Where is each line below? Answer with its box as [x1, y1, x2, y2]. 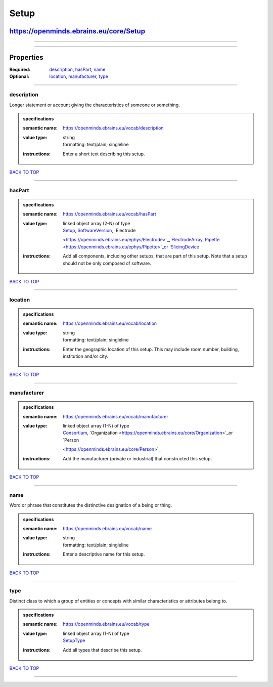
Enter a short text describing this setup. [63, 151, 145, 157]
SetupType [63, 637, 85, 643]
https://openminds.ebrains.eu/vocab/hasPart [63, 211, 156, 217]
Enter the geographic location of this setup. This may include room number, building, [63, 346, 240, 352]
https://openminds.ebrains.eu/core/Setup [9, 27, 146, 35]
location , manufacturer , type [49, 73, 108, 79]
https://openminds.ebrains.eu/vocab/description [63, 125, 164, 131]
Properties [9, 53, 43, 62]
